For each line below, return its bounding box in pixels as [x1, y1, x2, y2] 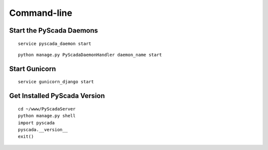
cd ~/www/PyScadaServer [18, 106, 76, 111]
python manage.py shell [18, 113, 76, 119]
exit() [18, 134, 34, 140]
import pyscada [18, 120, 55, 126]
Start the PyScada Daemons [9, 26, 98, 35]
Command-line [9, 7, 72, 18]
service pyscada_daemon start [18, 41, 92, 47]
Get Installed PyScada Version [9, 92, 105, 100]
